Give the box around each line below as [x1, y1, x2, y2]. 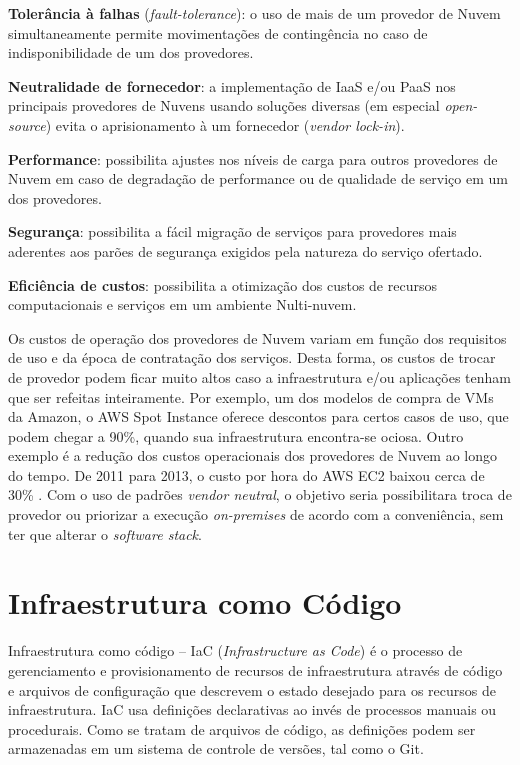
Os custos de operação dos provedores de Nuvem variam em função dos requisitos [8, 327, 507, 348]
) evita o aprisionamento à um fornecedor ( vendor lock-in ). [45, 114, 405, 135]
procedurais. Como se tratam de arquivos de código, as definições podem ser [8, 718, 476, 739]
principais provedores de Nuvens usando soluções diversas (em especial [8, 95, 440, 116]
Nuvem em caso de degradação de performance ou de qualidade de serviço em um [8, 168, 508, 189]
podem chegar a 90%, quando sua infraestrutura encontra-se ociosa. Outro [8, 425, 464, 446]
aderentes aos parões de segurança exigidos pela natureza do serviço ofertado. [8, 240, 483, 261]
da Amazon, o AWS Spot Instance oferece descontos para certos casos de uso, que [8, 406, 509, 427]
